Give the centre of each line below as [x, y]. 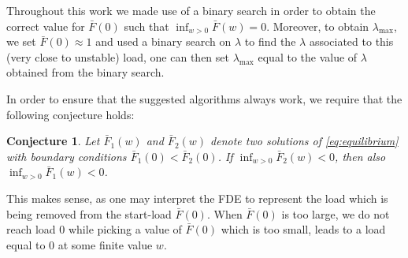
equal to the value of [308, 56]
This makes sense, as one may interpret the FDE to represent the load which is [197, 198]
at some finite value [105, 244]
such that [147, 26]
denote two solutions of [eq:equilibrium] [304, 141]
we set [21, 41]
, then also [360, 156]
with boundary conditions [67, 156]
